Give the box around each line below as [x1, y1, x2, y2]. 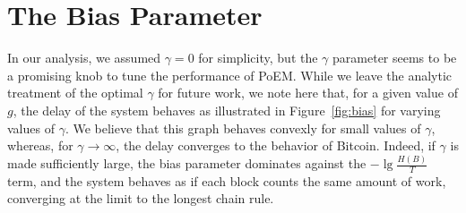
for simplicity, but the [198, 48, 318, 67]
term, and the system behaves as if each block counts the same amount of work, [7, 171, 446, 190]
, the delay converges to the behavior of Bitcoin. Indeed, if [116, 136, 436, 155]
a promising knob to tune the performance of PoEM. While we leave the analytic [7, 65, 453, 84]
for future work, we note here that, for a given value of [158, 83, 458, 102]
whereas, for [7, 136, 73, 155]
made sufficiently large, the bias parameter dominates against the [7, 154, 367, 172]
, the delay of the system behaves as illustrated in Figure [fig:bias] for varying [13, 100, 441, 119]
